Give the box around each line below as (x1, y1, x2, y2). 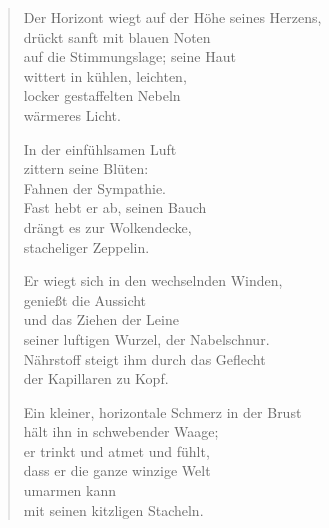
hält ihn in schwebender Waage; (23, 421, 219, 442)
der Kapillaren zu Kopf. (23, 368, 169, 389)
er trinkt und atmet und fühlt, (23, 440, 210, 461)
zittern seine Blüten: (23, 158, 149, 179)
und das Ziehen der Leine (23, 309, 179, 330)
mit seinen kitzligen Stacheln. (23, 499, 204, 520)
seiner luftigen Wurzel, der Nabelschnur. (23, 328, 270, 349)
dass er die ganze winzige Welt (23, 460, 211, 481)
